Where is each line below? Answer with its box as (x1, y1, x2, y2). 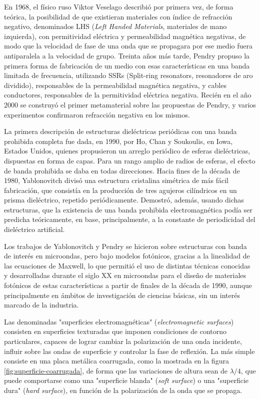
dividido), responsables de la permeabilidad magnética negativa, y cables (4, 79, 226, 90)
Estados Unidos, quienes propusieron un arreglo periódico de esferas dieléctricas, (4, 145, 250, 156)
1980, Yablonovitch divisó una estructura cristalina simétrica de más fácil (4, 175, 228, 185)
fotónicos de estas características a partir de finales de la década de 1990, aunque (4, 280, 252, 290)
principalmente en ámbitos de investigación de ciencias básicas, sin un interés (4, 289, 240, 300)
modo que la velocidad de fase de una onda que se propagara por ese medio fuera (4, 40, 252, 51)
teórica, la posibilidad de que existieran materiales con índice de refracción (4, 11, 232, 21)
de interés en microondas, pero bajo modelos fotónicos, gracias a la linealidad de (4, 250, 250, 261)
